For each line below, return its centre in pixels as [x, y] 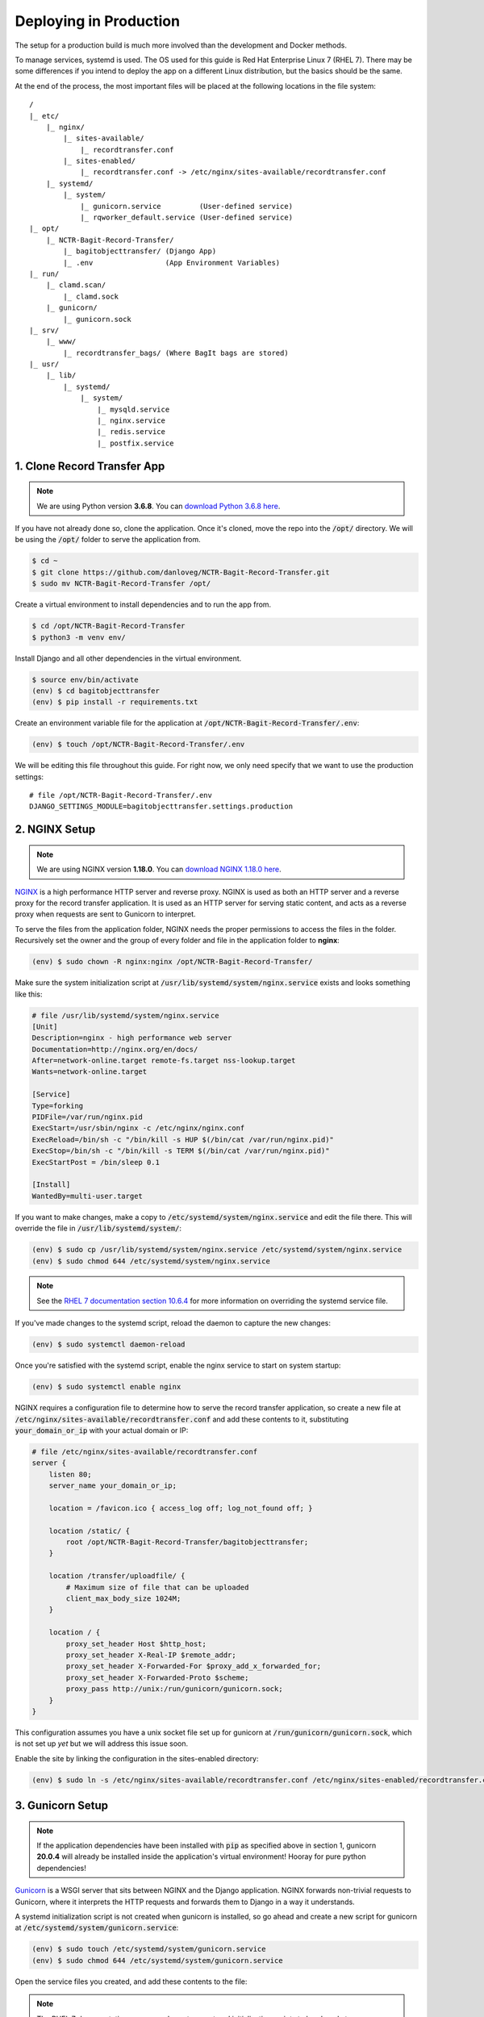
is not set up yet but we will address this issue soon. [102, 1743]
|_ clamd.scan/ [76, 285]
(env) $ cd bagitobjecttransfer [96, 691]
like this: [29, 994]
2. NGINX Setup [55, 830]
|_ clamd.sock [91, 296]
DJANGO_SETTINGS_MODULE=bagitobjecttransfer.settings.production [161, 806]
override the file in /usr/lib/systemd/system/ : [98, 1228]
